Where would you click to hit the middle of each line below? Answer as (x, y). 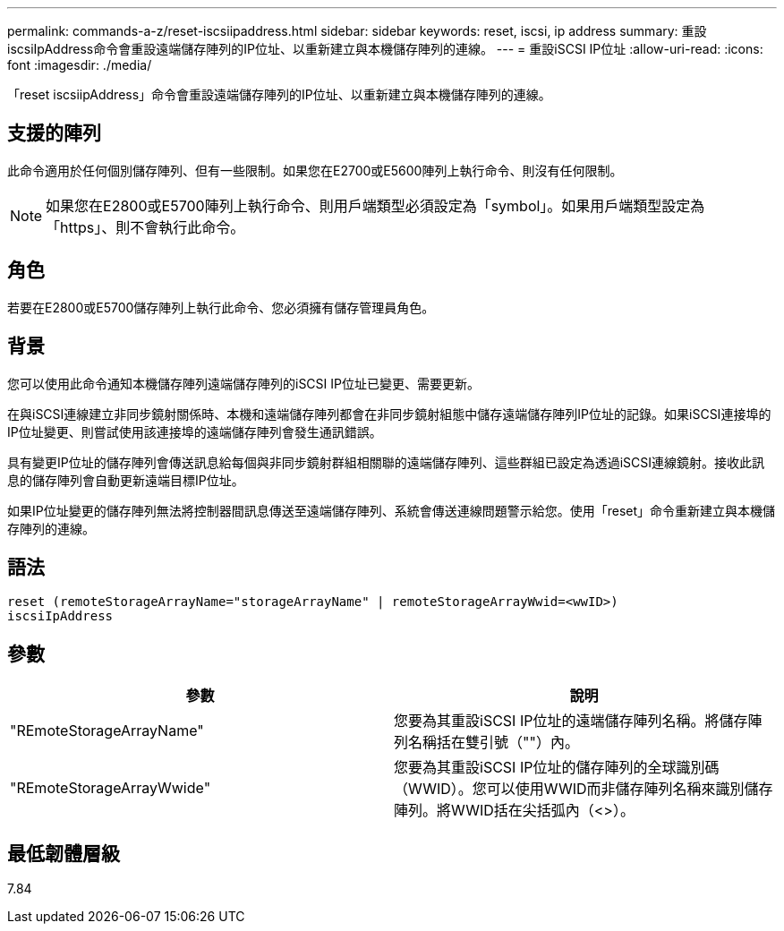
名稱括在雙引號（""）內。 (494, 743)
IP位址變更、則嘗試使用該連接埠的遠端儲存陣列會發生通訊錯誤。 (195, 431)
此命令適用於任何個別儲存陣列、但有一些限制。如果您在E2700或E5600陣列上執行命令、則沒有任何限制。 (315, 170)
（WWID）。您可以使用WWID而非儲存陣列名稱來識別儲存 (584, 789)
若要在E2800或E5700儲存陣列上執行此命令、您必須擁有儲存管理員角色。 (221, 307)
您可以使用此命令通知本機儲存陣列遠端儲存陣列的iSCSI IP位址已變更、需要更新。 (243, 383)
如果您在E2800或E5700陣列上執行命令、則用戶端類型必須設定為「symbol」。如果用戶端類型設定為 (375, 205)
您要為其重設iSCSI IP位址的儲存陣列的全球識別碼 (557, 768)
